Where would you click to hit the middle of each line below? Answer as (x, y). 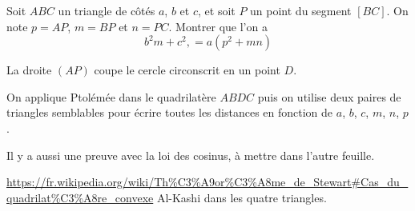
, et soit (217, 10)
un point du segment (301, 10)
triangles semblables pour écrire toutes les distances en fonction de (170, 112)
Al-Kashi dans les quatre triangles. (242, 197)
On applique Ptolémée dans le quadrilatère (111, 96)
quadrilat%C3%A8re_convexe (80, 197)
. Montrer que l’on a (218, 26)
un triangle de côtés (107, 10)
